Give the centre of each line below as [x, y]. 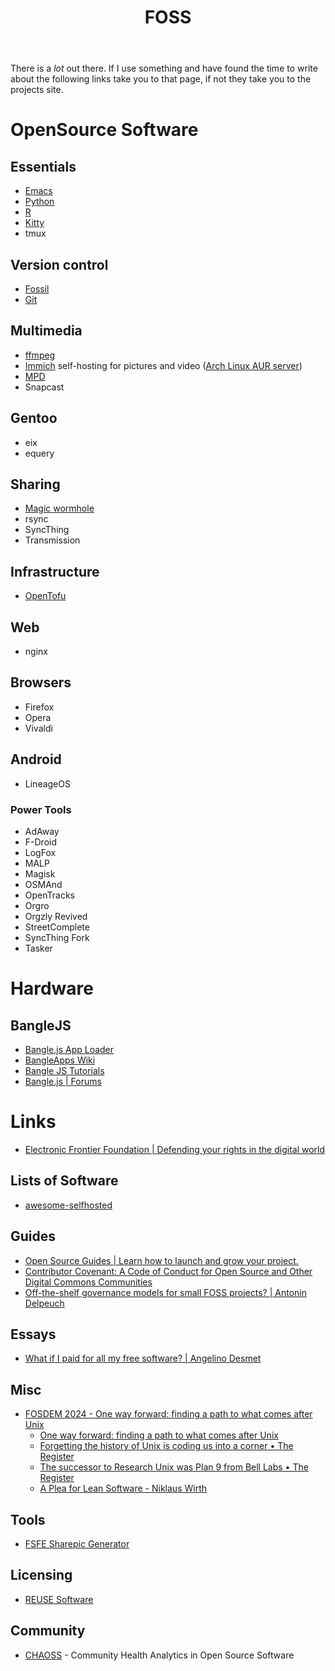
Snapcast [44, 387]
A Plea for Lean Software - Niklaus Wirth [123, 1488]
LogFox [40, 852]
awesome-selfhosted [68, 1205]
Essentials [43, 166]
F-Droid [40, 842]
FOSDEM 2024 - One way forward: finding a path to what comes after [168, 1414]
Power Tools [41, 809]
